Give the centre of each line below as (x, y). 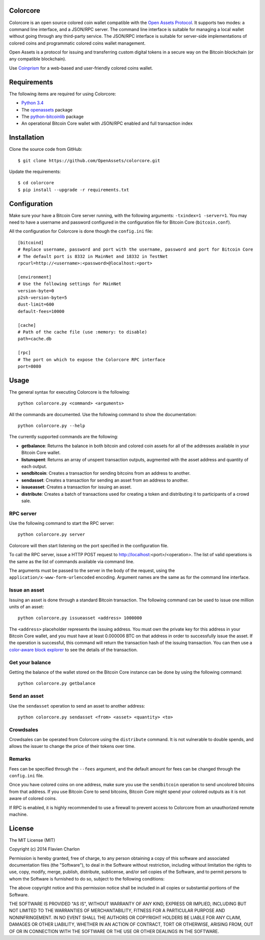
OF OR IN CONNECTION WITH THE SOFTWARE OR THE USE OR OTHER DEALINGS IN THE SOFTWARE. (114, 931)
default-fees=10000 (41, 311)
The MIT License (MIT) (32, 840)
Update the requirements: (35, 171)
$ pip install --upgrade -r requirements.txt (74, 190)
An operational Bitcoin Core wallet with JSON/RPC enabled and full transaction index (107, 123)
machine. (18, 814)
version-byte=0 (36, 291)
